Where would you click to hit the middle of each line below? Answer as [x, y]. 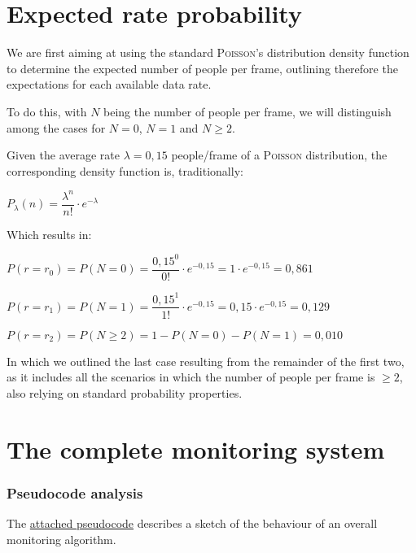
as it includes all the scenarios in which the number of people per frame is [191, 377]
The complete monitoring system [196, 448]
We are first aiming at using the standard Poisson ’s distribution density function [208, 52]
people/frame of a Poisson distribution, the [279, 155]
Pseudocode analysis [75, 492]
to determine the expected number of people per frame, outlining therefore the [202, 68]
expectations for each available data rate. [109, 84]
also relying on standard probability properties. [125, 392]
